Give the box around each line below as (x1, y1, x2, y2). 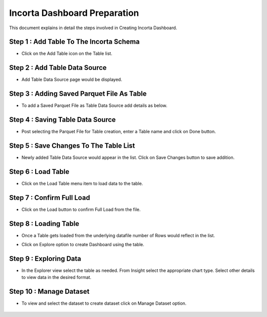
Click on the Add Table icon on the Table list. (21, 51, 113, 56)
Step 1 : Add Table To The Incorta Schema (9, 38, 140, 46)
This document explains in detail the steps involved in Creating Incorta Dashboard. (9, 25, 178, 31)
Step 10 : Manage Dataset (9, 287, 90, 296)
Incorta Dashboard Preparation (9, 7, 139, 18)
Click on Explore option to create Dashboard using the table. (21, 242, 144, 248)
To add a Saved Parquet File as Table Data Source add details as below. (21, 103, 168, 108)
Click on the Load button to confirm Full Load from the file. (21, 206, 141, 212)
